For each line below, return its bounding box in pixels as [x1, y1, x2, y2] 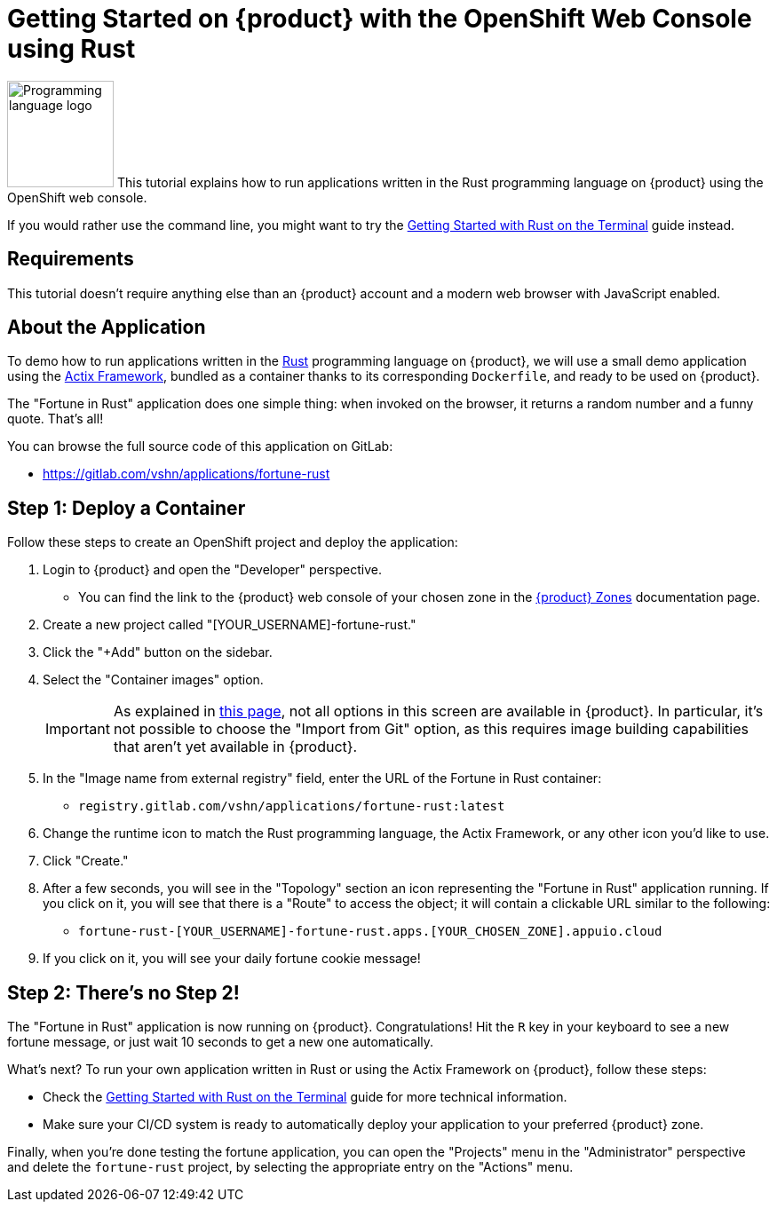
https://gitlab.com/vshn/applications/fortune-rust [43, 466, 330, 482]
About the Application [7, 316, 206, 339]
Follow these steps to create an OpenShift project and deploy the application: [7, 534, 458, 550]
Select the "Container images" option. [43, 672, 264, 688]
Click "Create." [43, 853, 129, 869]
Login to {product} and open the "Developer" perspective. [43, 562, 382, 578]
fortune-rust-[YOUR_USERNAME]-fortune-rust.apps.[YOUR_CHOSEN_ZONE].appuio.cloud [78, 924, 662, 939]
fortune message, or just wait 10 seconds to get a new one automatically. [7, 1034, 434, 1050]
